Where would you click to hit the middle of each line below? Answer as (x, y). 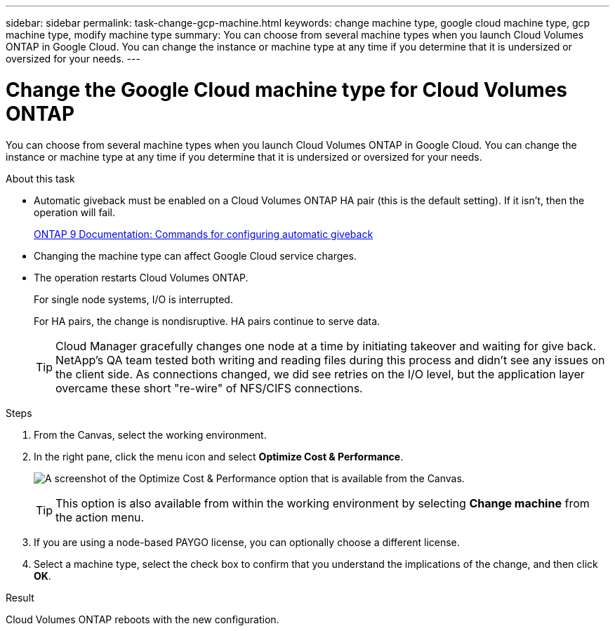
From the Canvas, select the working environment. (150, 434)
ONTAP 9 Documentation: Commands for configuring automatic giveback (204, 234)
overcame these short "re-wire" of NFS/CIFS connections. (209, 388)
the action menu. (100, 517)
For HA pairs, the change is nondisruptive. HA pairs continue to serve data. (207, 321)
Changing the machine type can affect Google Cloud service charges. (195, 255)
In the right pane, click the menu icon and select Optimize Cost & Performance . (219, 456)
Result (20, 597)
